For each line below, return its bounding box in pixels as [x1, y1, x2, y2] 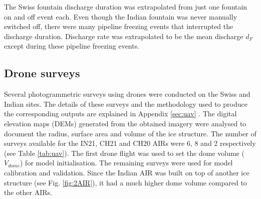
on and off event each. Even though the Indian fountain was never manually [4, 11, 237, 22]
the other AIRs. [4, 187, 52, 197]
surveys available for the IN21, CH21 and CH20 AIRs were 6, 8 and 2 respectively [4, 138, 256, 148]
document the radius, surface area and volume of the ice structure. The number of [4, 128, 256, 138]
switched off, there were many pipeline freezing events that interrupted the [4, 21, 233, 32]
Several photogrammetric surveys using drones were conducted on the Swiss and [4, 89, 250, 99]
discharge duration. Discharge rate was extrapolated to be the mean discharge [4, 31, 243, 41]
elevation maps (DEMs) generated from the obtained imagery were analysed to [4, 118, 246, 128]
